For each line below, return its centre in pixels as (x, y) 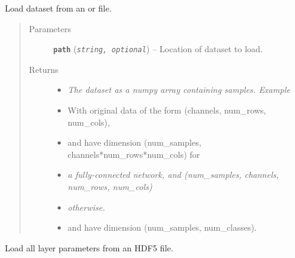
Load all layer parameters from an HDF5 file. (89, 247)
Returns (44, 69)
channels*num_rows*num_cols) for (134, 154)
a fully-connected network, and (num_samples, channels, (173, 175)
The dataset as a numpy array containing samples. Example (179, 90)
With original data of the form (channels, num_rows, (167, 110)
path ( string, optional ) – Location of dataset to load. (158, 49)
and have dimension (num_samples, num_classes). (162, 227)
